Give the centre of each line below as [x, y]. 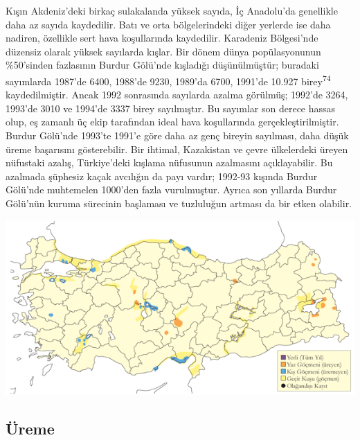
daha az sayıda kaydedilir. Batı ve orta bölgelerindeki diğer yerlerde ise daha [168, 24]
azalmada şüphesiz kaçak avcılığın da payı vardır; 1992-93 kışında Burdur [162, 176]
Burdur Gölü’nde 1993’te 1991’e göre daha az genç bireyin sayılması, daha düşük [177, 135]
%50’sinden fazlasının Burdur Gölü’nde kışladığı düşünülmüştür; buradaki [162, 65]
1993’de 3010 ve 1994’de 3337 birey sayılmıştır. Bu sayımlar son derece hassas [171, 108]
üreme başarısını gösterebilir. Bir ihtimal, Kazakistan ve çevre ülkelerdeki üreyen [177, 149]
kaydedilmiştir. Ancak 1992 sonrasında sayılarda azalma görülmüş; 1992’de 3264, [177, 95]
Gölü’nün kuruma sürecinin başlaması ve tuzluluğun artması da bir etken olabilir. [179, 203]
